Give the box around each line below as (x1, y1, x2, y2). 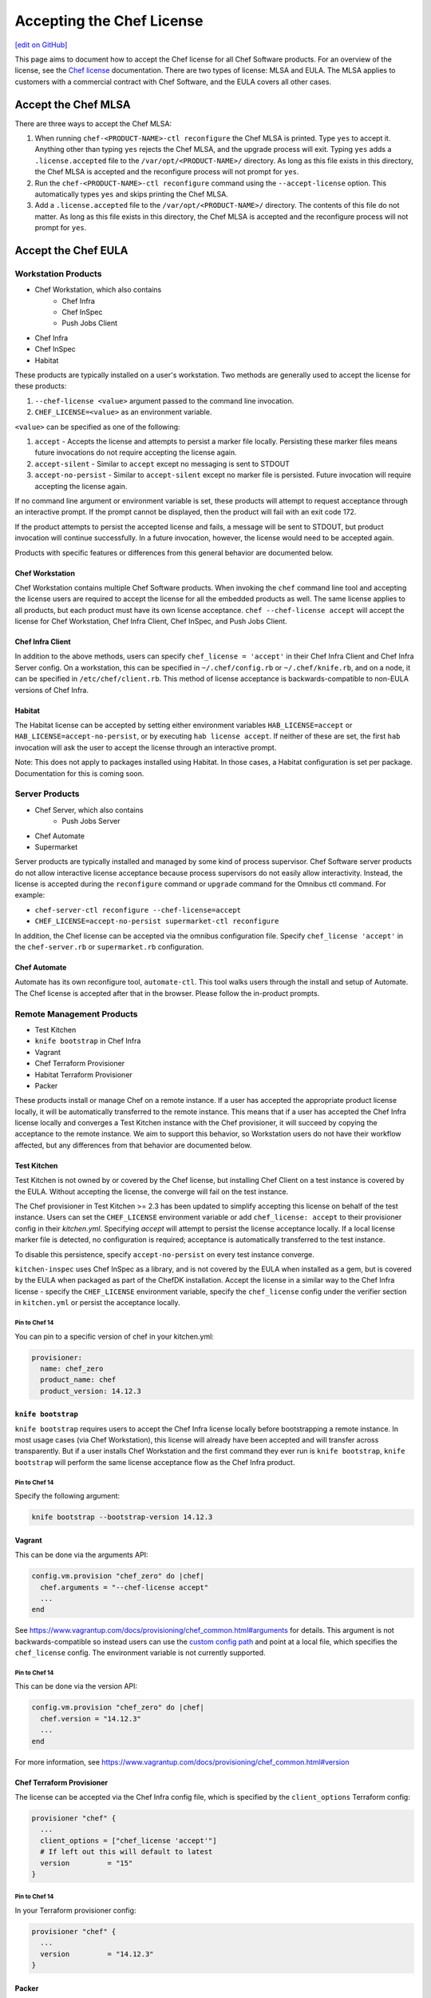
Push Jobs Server (61, 816, 121, 826)
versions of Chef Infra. (14, 685, 89, 695)
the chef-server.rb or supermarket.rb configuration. (14, 942, 204, 952)
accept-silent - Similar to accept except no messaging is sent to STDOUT (34, 459, 291, 468)
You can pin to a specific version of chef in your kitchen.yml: (14, 1331, 215, 1341)
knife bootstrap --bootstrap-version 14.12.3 (31, 1513, 213, 1522)
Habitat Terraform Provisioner (34, 1069, 133, 1079)
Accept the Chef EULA (14, 244, 129, 257)
